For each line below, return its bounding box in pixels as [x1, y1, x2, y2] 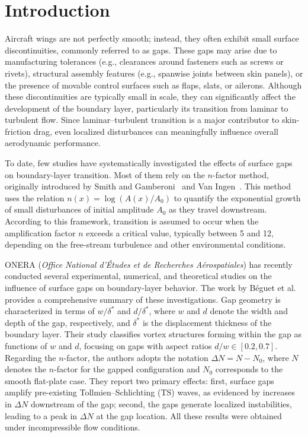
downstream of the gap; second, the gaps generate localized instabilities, [30, 397, 292, 410]
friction [5, 125, 31, 137]
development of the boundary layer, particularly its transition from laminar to [5, 102, 288, 114]
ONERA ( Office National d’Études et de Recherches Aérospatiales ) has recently [5, 258, 293, 270]
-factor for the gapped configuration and [54, 363, 200, 375]
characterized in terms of [5, 305, 95, 317]
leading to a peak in [5, 409, 78, 422]
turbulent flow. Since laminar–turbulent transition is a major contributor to [5, 113, 280, 126]
